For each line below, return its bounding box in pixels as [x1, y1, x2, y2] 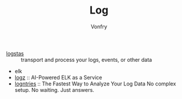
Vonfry [90, 23, 108, 30]
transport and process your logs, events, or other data [21, 56, 152, 63]
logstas [6, 49, 24, 57]
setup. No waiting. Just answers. [14, 86, 94, 93]
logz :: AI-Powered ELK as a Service [14, 74, 102, 81]
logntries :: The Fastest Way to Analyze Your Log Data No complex [14, 80, 177, 87]
